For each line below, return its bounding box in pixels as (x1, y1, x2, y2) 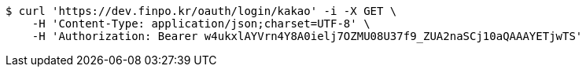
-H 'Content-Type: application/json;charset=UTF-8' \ (31, 17, 370, 30)
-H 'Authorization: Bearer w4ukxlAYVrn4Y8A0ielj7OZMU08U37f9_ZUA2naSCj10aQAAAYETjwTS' (31, 30, 583, 42)
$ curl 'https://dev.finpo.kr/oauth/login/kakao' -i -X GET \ (6, 5, 397, 17)
